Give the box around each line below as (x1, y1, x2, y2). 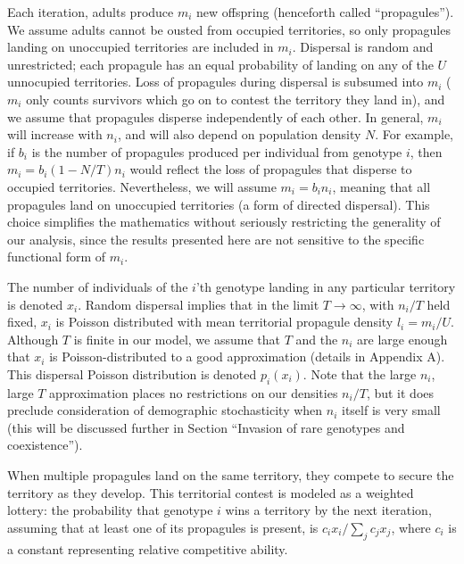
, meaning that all (332, 177, 431, 195)
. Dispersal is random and (292, 37, 434, 56)
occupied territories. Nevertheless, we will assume (7, 177, 277, 195)
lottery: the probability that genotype (7, 501, 213, 519)
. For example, (375, 125, 453, 144)
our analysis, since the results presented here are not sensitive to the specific (7, 229, 425, 248)
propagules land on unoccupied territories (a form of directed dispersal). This (7, 195, 430, 213)
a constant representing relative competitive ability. (7, 539, 288, 558)
